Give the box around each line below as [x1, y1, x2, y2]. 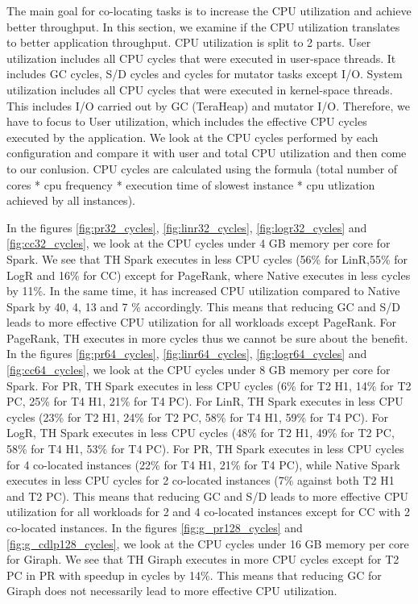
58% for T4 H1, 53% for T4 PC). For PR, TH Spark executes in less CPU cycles [6, 440, 404, 457]
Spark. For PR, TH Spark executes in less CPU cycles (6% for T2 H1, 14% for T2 [6, 377, 412, 394]
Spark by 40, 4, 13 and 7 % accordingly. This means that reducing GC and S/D [6, 298, 401, 314]
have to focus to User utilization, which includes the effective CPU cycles [6, 113, 367, 130]
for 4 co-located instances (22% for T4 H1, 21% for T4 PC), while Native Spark [6, 456, 400, 473]
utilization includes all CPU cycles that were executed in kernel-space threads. [6, 81, 393, 98]
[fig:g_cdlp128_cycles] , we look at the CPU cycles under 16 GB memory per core [6, 535, 409, 552]
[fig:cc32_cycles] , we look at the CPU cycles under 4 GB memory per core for [6, 235, 391, 252]
